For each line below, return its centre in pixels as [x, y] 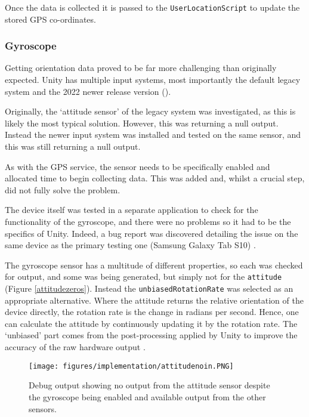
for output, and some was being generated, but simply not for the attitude [143, 277]
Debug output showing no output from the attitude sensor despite [149, 385]
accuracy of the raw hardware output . [75, 347]
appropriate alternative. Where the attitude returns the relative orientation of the [154, 300]
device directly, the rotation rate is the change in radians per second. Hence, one [152, 312]
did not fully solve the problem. [63, 189]
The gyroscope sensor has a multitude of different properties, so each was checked [154, 265]
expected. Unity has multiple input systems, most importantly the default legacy [153, 80]
